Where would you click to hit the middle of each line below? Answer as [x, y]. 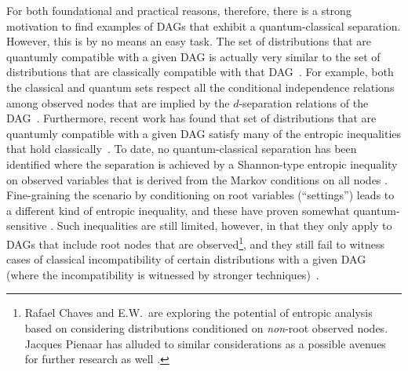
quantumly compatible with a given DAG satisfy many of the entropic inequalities [204, 133]
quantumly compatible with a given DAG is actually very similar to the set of [193, 56]
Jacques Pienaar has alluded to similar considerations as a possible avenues [205, 343]
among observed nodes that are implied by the [118, 102]
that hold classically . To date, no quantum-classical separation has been [182, 149]
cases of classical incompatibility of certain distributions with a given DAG [186, 259]
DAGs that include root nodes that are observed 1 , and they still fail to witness [195, 242]
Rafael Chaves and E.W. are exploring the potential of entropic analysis [199, 313]
